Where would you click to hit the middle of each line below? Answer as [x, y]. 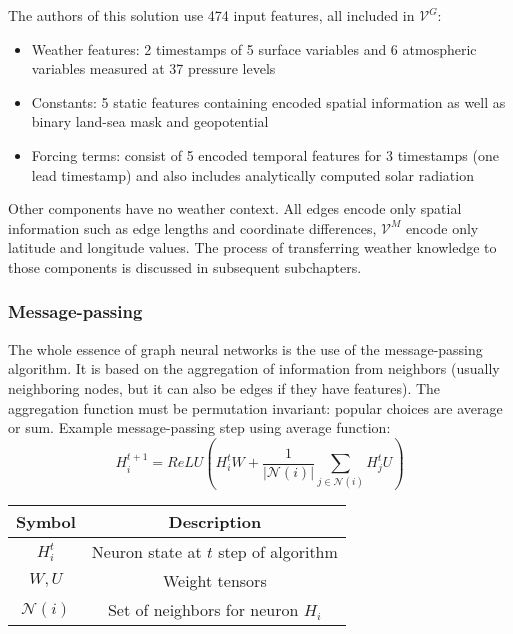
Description [215, 522]
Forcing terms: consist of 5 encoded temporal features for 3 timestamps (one [265, 154]
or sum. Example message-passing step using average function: [199, 427]
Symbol [46, 522]
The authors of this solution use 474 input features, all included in [211, 15]
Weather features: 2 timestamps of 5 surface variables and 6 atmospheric [254, 48]
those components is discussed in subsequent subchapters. [185, 266]
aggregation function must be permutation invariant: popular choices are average [255, 407]
